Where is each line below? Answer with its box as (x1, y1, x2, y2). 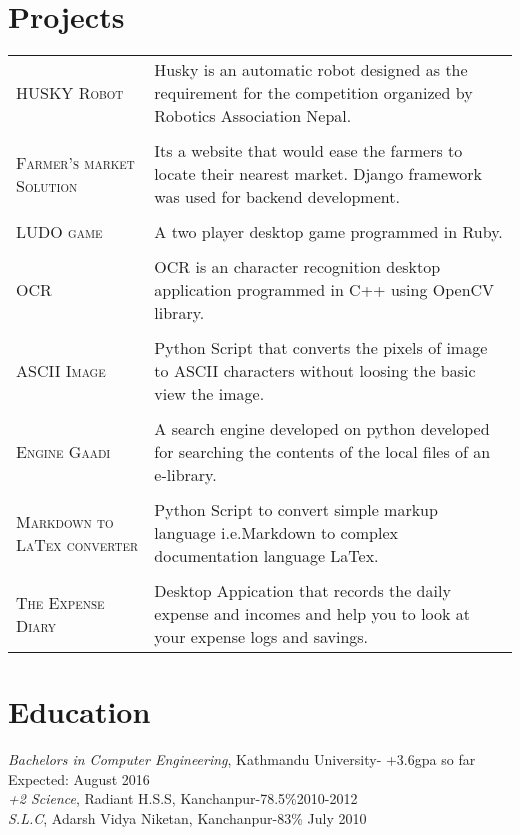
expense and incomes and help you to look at (154, 602, 471, 626)
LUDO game (16, 220, 103, 244)
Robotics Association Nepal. (154, 104, 352, 128)
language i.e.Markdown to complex (154, 521, 398, 545)
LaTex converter (16, 532, 139, 556)
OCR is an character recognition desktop (154, 255, 441, 279)
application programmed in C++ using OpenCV (154, 278, 495, 302)
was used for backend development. (154, 185, 400, 209)
